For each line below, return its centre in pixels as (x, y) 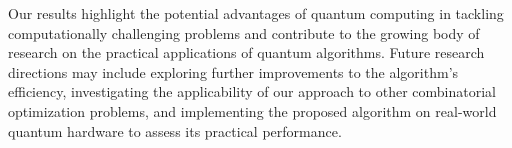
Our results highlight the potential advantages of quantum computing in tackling (256, 13)
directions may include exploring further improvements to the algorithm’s (233, 71)
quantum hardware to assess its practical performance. (175, 130)
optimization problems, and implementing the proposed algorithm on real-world (252, 110)
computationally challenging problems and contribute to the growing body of (244, 32)
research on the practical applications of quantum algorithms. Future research (246, 52)
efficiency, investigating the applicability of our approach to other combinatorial (252, 91)
